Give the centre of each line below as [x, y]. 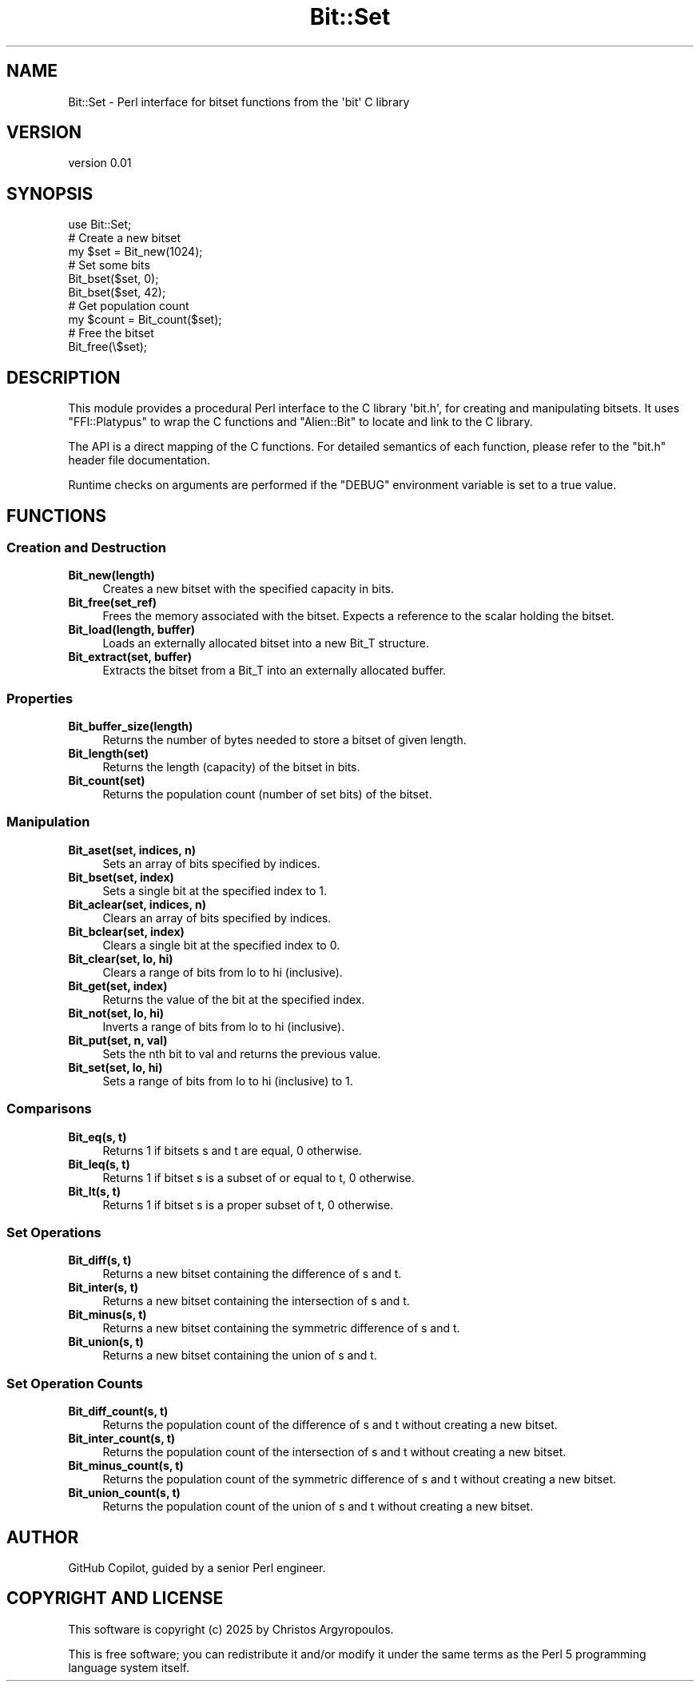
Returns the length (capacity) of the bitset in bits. [231, 767]
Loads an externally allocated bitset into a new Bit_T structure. [266, 643]
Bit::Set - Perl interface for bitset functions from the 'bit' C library [239, 102]
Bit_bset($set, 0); [113, 279]
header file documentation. [139, 460]
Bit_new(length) [111, 575]
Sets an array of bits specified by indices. [211, 863]
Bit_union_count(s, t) [124, 1493]
